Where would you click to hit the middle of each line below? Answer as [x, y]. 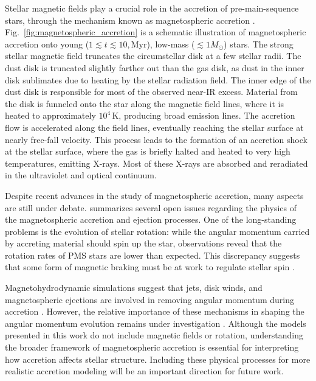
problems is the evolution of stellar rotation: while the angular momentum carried [157, 231]
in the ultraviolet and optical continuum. [81, 175]
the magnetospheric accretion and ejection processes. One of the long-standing [151, 219]
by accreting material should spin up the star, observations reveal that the [143, 243]
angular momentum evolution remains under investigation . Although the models [156, 323]
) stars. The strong [259, 44]
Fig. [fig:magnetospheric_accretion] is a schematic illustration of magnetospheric [156, 32]
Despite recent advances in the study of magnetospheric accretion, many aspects [154, 195]
